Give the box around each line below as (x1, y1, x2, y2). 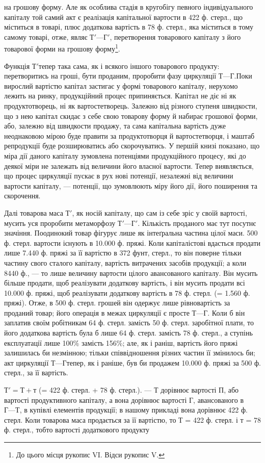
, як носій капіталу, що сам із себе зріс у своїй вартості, (72, 207, 247, 218)
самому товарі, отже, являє (4, 31, 88, 42)
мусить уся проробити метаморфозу (4, 217, 116, 228)
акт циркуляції (4, 357, 49, 368)
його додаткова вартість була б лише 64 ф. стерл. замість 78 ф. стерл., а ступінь (4, 327, 253, 338)
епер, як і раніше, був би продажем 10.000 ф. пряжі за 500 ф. (69, 357, 261, 368)
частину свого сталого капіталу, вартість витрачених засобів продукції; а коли (4, 257, 247, 268)
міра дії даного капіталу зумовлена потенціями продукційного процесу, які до (4, 150, 246, 161)
